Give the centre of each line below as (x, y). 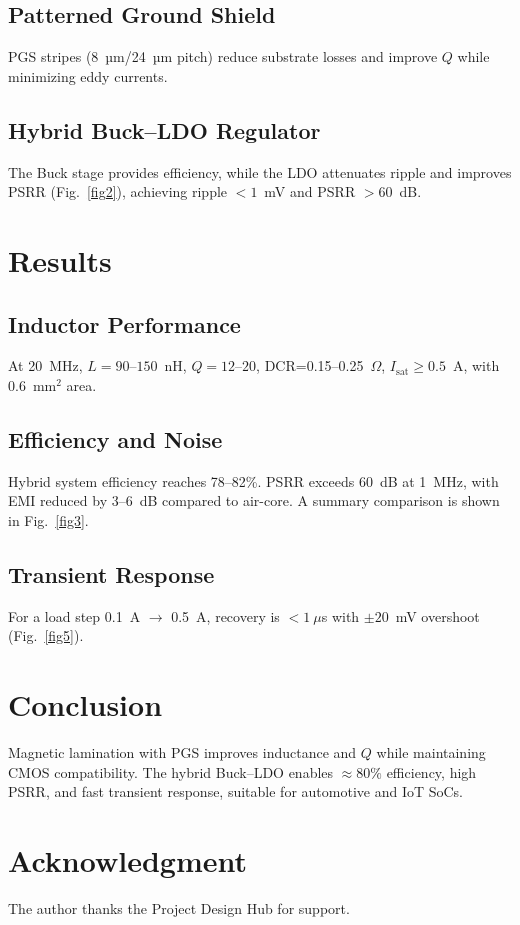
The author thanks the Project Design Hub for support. (179, 907)
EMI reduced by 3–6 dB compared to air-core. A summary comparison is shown (254, 500)
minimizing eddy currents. (88, 75)
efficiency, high (431, 771)
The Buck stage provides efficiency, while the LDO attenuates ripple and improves (260, 171)
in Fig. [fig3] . (48, 519)
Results (60, 259)
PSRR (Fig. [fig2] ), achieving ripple (118, 191)
